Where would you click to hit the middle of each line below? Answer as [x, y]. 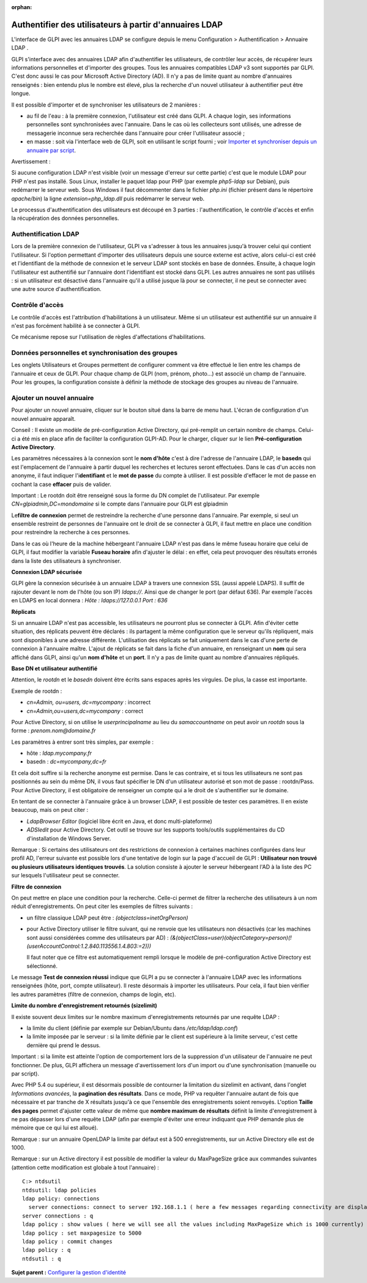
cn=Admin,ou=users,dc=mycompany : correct [85, 711]
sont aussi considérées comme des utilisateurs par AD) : [98, 937]
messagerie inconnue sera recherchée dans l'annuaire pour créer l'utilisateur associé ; [135, 133]
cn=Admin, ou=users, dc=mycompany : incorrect [89, 702]
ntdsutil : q [42, 1258]
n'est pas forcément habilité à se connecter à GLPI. [76, 325]
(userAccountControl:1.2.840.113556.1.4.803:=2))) [89, 946]
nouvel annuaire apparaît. [43, 418]
